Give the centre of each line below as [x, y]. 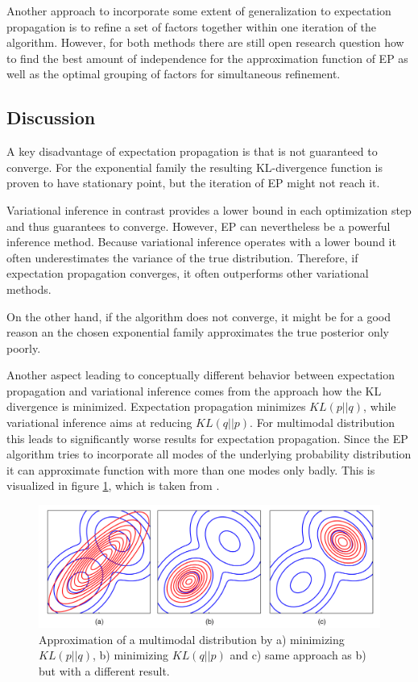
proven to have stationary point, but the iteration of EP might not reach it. [193, 183]
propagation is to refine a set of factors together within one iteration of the [191, 26]
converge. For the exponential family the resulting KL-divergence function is [195, 167]
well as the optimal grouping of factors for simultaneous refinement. [174, 74]
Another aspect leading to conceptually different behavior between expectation [201, 375]
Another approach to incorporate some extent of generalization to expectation [199, 10]
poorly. [24, 347]
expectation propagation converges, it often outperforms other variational [188, 273]
